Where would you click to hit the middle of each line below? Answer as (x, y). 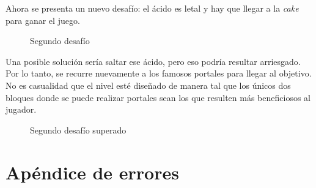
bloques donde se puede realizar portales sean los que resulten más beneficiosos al (158, 97)
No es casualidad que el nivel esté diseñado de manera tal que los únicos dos (148, 85)
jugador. (21, 109)
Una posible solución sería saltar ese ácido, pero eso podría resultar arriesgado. (153, 61)
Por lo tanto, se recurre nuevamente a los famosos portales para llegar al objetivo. (159, 73)
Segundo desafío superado (78, 130)
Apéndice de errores (92, 172)
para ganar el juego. (43, 20)
